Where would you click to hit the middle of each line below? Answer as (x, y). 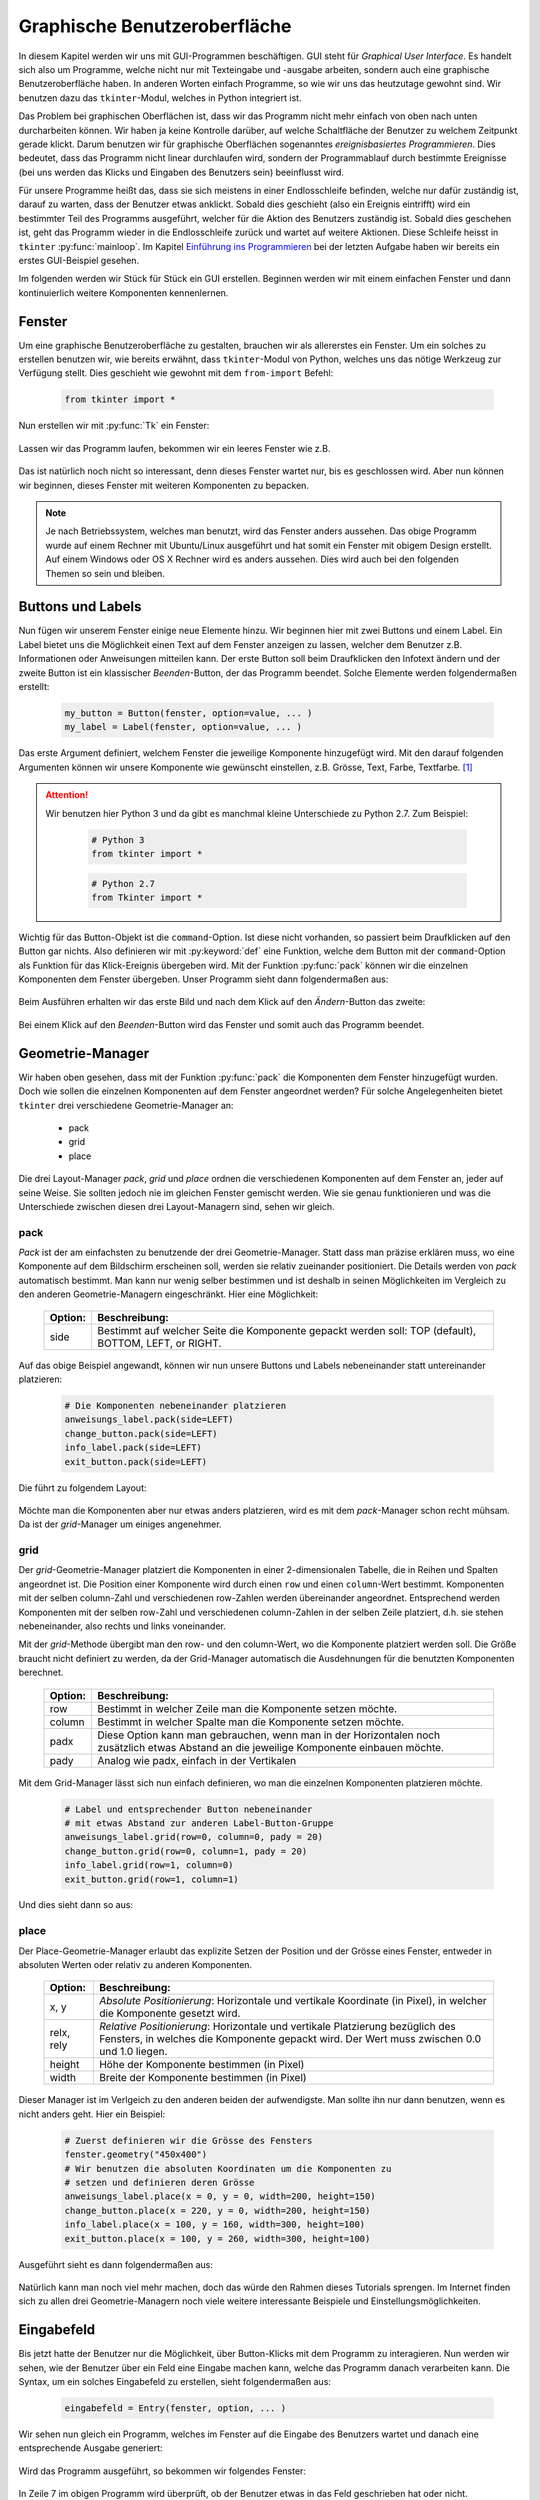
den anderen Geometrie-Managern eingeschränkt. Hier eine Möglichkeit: (168, 1294)
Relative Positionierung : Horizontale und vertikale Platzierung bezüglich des (277, 2027)
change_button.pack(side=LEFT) (141, 1433)
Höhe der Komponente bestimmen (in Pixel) (201, 2065)
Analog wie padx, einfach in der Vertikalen (196, 1760)
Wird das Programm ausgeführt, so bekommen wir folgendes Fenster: (162, 2471)
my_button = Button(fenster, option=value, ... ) (188, 713)
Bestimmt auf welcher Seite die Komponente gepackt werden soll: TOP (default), (286, 1330)
